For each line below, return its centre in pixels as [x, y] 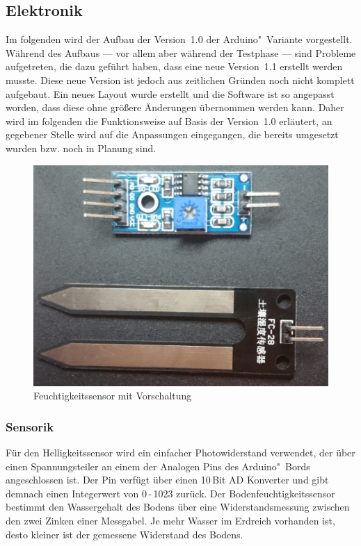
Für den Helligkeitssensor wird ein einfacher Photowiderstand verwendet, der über [180, 452]
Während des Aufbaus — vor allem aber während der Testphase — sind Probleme [181, 52]
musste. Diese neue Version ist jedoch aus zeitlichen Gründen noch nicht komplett [180, 80]
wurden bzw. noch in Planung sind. [81, 148]
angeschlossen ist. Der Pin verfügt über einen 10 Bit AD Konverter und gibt [167, 480]
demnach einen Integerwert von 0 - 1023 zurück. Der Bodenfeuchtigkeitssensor [170, 493]
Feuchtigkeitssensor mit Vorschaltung [113, 396]
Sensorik [30, 426]
